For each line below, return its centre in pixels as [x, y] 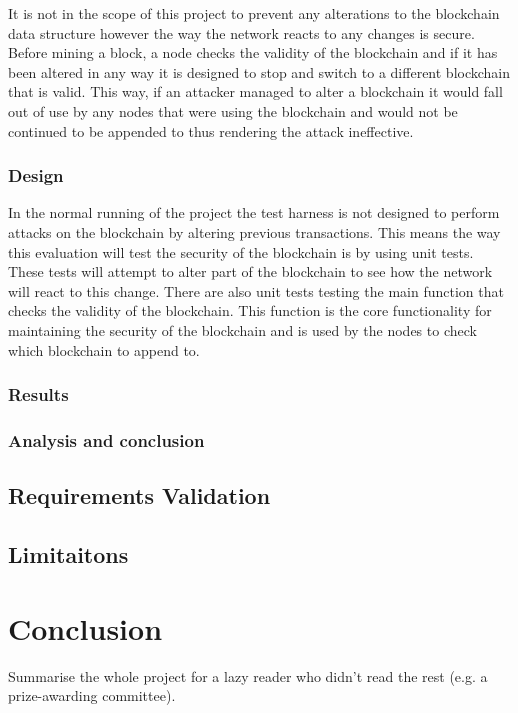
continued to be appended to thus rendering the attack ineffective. [211, 130]
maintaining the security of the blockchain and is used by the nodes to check [242, 329]
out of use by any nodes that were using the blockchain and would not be [233, 110]
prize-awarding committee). [92, 695]
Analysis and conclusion [106, 439]
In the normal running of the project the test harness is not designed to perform [254, 212]
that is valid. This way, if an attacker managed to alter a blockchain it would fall [255, 91]
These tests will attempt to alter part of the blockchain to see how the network [250, 271]
